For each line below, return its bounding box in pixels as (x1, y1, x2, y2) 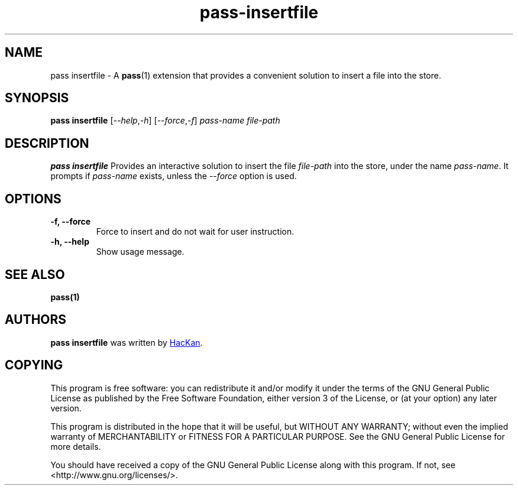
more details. (50, 441, 101, 452)
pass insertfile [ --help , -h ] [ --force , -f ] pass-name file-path (50, 115, 280, 126)
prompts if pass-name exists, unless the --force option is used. (50, 171, 297, 181)
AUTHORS (5, 312, 67, 327)
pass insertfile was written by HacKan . (50, 337, 203, 348)
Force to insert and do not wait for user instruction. (96, 226, 294, 237)
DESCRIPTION (5, 135, 89, 151)
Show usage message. (96, 246, 184, 257)
